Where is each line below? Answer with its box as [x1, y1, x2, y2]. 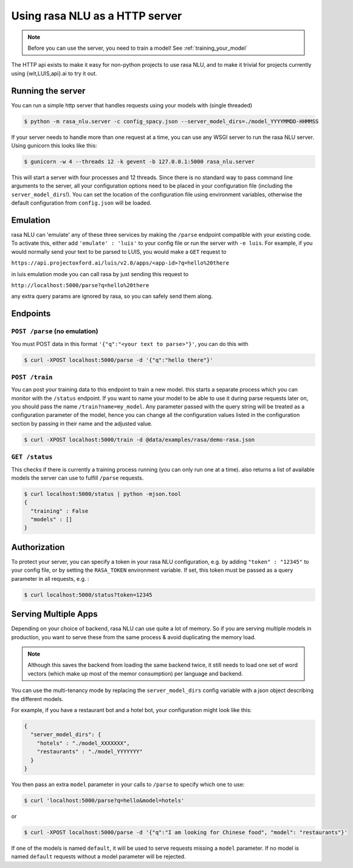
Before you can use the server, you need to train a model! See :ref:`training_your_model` [27, 44, 248, 52]
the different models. [11, 695, 64, 702]
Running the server [11, 86, 86, 96]
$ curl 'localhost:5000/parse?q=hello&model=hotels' [24, 797, 185, 804]
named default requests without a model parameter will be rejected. [11, 853, 186, 860]
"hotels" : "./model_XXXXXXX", [36, 739, 130, 747]
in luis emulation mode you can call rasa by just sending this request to [11, 270, 189, 277]
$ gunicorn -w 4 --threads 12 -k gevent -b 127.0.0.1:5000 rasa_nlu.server [24, 158, 255, 165]
